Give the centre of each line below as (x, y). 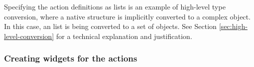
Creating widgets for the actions (71, 58)
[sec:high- (233, 26)
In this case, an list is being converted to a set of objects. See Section (110, 26)
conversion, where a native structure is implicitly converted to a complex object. (128, 16)
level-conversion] (29, 36)
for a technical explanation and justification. (124, 36)
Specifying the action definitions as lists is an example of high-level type (115, 6)
